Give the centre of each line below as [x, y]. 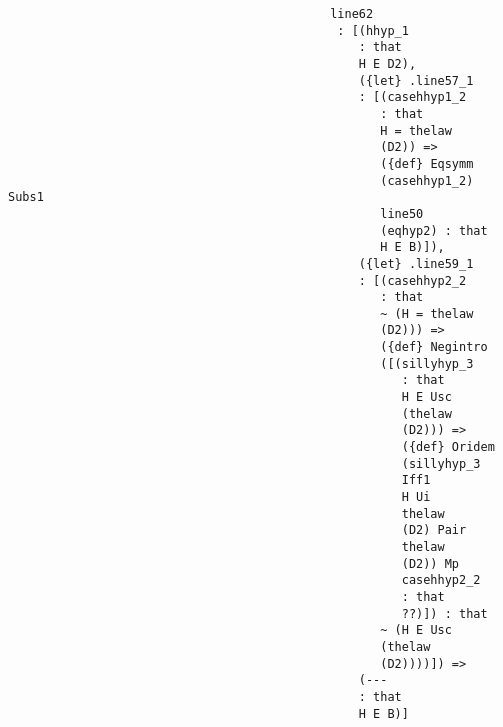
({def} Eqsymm [427, 163]
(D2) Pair [434, 530]
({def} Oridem [448, 447]
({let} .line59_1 [416, 263]
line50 [402, 213]
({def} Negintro [434, 347]
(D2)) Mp [430, 563]
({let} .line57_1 [416, 80]
